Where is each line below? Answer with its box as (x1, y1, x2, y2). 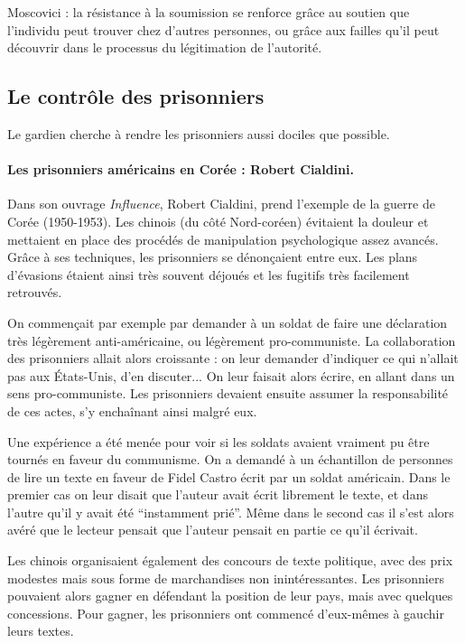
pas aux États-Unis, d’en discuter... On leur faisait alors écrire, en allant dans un (7, 366, 455, 385)
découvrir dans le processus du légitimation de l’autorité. (7, 38, 322, 57)
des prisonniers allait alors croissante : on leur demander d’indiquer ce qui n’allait (7, 349, 459, 368)
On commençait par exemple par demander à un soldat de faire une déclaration (7, 312, 448, 331)
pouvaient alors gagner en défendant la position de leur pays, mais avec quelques (7, 586, 453, 605)
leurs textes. (7, 621, 74, 640)
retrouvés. (7, 283, 62, 302)
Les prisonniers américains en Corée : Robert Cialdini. (7, 160, 354, 179)
